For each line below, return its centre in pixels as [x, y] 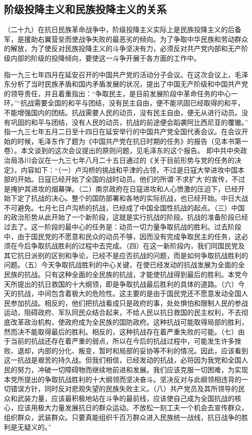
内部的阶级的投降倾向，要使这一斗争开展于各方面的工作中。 [105, 58]
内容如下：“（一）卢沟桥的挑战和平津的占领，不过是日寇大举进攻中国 [129, 169]
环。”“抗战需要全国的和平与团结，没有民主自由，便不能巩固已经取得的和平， [124, 103]
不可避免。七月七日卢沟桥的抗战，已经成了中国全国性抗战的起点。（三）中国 [124, 207]
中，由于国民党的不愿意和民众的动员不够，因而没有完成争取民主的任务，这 [123, 236]
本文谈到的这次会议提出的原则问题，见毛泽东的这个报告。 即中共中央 [130, 150]
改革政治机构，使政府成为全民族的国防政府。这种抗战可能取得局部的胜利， [129, 322]
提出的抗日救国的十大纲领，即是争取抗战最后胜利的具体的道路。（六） [127, 284]
